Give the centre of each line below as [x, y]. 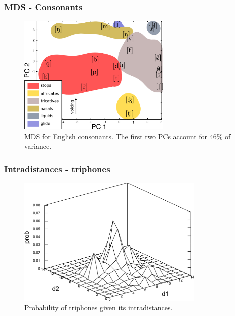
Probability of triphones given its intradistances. [98, 308]
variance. [38, 146]
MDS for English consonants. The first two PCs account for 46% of [128, 136]
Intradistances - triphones [57, 168]
